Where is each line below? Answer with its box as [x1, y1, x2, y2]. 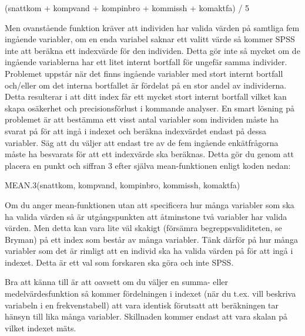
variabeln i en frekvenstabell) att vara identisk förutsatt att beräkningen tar [5, 298, 279, 311]
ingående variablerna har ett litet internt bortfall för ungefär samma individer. [5, 56, 287, 68]
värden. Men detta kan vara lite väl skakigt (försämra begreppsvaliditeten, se [5, 222, 282, 234]
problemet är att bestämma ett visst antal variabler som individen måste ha [5, 113, 279, 125]
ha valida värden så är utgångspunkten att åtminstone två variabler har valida [5, 210, 287, 222]
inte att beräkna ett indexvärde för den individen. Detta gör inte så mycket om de [5, 44, 300, 56]
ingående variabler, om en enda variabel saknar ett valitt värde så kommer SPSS [5, 33, 295, 45]
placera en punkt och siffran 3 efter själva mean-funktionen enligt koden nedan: [5, 159, 291, 171]
